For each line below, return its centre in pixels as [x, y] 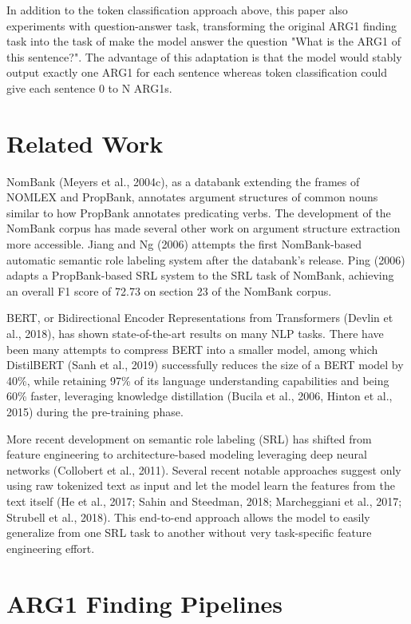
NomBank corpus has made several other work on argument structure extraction [204, 228]
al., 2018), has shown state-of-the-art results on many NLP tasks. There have [195, 334]
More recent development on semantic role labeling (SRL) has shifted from [189, 438]
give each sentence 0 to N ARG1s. [89, 87]
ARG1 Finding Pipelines [145, 603]
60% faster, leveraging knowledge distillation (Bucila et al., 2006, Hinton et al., [200, 396]
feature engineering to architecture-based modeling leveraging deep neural [187, 454]
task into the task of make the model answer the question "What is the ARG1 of [204, 41]
